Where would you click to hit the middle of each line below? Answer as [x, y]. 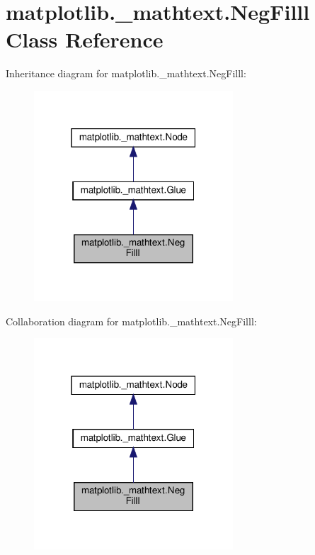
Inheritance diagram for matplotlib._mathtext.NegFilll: [126, 73]
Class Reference [85, 39]
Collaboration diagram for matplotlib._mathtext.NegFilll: [131, 321]
